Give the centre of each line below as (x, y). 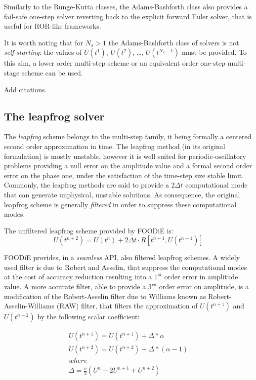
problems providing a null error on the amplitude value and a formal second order (128, 166)
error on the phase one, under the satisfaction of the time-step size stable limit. (124, 175)
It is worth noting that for (44, 42)
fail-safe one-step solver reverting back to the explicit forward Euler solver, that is (128, 16)
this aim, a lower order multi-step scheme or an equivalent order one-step (115, 63)
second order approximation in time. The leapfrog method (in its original (115, 146)
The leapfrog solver (54, 116)
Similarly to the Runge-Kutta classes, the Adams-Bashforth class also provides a (126, 6)
